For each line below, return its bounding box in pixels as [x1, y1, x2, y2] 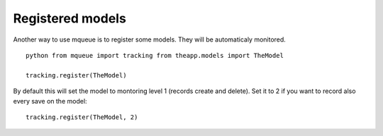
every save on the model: [13, 97, 88, 105]
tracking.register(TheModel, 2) [26, 113, 138, 121]
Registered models [13, 11, 127, 26]
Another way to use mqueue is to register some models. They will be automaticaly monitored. [13, 35, 287, 44]
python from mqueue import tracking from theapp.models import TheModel [26, 51, 284, 59]
